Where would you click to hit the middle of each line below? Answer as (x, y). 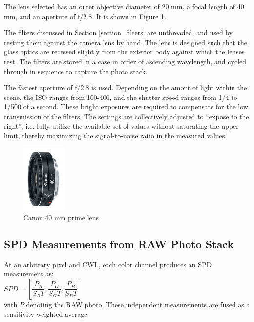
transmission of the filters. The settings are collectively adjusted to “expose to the (127, 116)
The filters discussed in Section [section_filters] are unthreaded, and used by (118, 33)
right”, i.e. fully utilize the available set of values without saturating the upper (121, 126)
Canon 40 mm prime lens (61, 217)
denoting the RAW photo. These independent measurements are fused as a (138, 304)
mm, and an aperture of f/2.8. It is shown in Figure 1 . (85, 16)
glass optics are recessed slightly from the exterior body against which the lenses (124, 52)
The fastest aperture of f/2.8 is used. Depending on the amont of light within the (126, 87)
